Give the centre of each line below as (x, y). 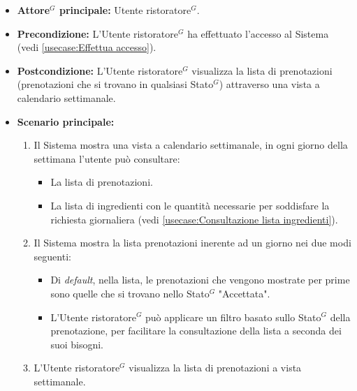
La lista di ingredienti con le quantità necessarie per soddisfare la (190, 205)
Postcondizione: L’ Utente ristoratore (100, 70)
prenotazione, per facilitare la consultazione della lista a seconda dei (196, 331)
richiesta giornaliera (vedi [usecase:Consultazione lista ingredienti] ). (194, 219)
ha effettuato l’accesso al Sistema (258, 33)
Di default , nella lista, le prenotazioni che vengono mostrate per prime (200, 280)
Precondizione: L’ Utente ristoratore (98, 33)
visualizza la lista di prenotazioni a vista (215, 368)
